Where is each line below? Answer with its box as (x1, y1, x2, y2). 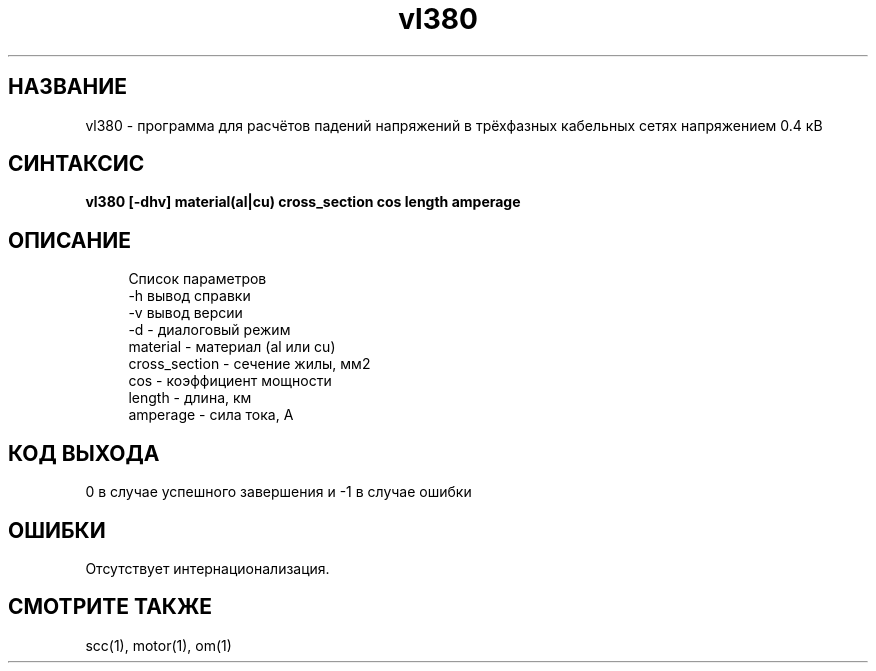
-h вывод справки (128, 287, 251, 305)
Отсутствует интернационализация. (85, 559, 330, 577)
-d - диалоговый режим (128, 321, 291, 339)
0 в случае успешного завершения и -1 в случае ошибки (85, 483, 472, 501)
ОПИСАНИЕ (8, 227, 131, 253)
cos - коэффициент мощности (128, 372, 332, 390)
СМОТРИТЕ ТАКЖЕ (8, 594, 213, 620)
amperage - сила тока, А (128, 406, 294, 424)
